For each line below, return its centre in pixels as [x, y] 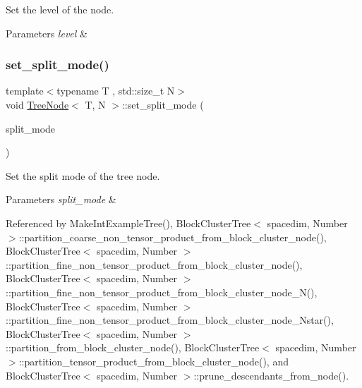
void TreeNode [37, 104]
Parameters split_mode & [61, 199]
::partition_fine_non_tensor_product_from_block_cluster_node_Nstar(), [170, 320]
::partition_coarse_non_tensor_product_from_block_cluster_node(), [173, 237]
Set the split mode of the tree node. [83, 175]
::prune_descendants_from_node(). [271, 375]
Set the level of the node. [60, 9]
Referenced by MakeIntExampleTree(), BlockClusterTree [128, 223]
